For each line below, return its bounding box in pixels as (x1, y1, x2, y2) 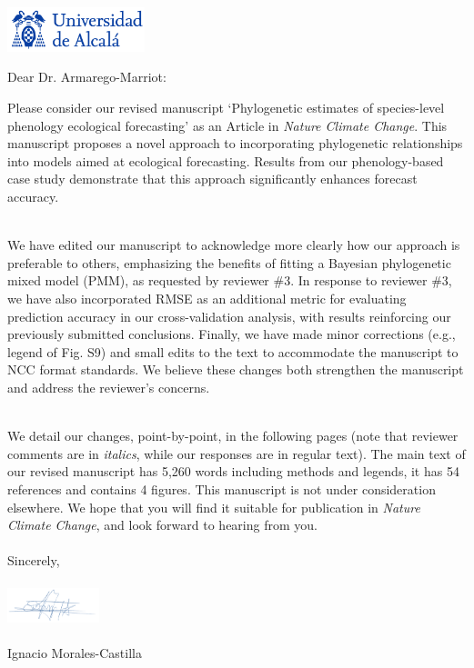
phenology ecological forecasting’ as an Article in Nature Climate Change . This (7, 115, 448, 135)
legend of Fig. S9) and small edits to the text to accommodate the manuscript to (7, 342, 459, 361)
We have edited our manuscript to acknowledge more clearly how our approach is (7, 235, 460, 254)
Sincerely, (7, 551, 60, 570)
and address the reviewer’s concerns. (7, 377, 210, 396)
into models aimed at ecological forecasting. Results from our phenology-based (7, 151, 444, 170)
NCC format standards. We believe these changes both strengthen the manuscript (7, 360, 464, 379)
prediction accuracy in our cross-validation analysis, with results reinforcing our (7, 306, 451, 325)
